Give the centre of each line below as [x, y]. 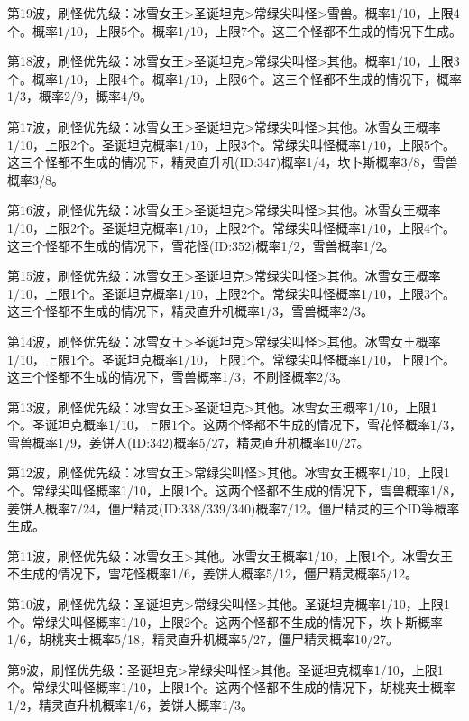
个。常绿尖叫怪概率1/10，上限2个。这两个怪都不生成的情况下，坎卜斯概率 [225, 621]
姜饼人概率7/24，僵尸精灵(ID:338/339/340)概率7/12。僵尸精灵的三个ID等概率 [234, 508]
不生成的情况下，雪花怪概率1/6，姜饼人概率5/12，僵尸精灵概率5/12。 [212, 573]
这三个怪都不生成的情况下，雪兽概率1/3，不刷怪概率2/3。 [178, 377]
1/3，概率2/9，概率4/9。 [80, 96]
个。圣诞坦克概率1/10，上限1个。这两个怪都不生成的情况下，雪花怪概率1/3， [234, 425]
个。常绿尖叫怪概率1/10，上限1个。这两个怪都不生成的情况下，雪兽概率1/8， [234, 490]
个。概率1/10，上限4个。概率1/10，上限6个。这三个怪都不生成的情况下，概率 [234, 78]
